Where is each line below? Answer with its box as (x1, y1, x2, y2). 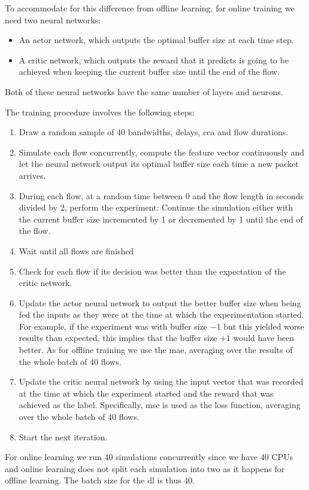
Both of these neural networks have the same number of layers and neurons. (5, 85, 283, 98)
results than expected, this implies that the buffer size (19, 331, 217, 344)
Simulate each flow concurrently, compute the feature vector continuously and (19, 145, 305, 158)
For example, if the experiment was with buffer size (19, 319, 208, 332)
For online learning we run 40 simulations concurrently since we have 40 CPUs (5, 451, 293, 463)
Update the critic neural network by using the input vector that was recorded (19, 375, 304, 388)
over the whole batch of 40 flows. (19, 410, 140, 423)
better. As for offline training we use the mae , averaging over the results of (19, 343, 293, 356)
